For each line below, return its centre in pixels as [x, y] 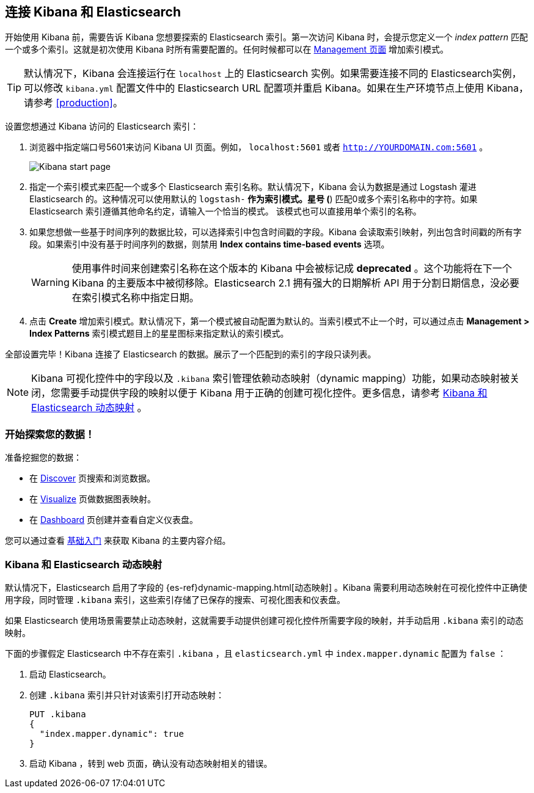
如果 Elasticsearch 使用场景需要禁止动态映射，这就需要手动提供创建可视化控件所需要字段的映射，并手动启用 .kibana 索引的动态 [264, 620]
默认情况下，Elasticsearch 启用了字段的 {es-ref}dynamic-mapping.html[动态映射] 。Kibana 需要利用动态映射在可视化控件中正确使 [266, 587]
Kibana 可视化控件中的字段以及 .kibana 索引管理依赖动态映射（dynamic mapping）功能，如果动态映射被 [271, 378]
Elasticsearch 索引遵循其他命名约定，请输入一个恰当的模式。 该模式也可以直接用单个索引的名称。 [225, 211]
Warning [50, 283]
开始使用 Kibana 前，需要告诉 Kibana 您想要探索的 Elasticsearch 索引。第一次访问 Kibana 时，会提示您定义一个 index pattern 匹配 [267, 37]
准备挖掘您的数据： [43, 458]
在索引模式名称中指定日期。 [135, 298]
